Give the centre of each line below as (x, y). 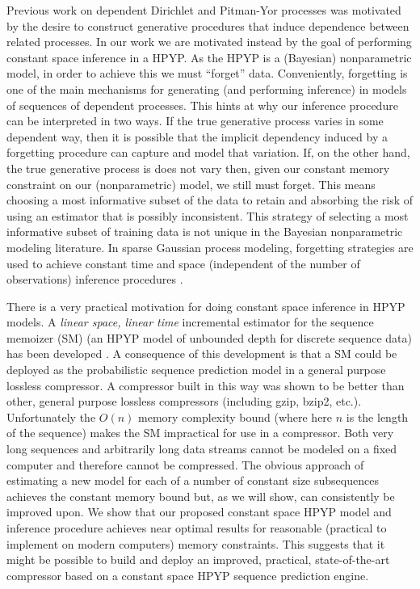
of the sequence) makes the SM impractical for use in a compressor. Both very (200, 433)
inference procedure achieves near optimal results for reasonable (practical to (197, 528)
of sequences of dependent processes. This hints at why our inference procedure (202, 105)
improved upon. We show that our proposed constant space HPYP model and (199, 512)
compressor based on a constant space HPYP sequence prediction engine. (188, 575)
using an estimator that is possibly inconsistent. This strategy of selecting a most (208, 215)
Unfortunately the (51, 417)
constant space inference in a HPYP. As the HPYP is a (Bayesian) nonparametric (209, 57)
